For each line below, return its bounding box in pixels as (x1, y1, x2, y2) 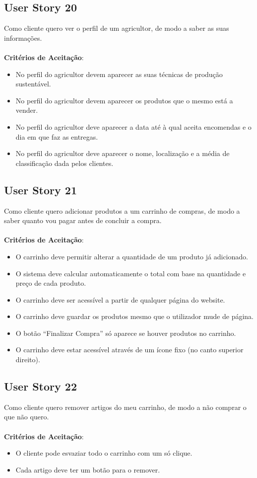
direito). (15, 354, 40, 365)
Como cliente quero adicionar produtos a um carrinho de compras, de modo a (4, 205, 240, 216)
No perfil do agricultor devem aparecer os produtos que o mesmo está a (15, 95, 233, 105)
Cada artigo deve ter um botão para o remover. (15, 464, 160, 475)
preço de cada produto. (15, 278, 86, 288)
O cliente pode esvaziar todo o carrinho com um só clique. (15, 448, 193, 458)
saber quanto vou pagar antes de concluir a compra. (4, 215, 162, 226)
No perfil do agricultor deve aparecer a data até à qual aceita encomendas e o (15, 121, 252, 132)
